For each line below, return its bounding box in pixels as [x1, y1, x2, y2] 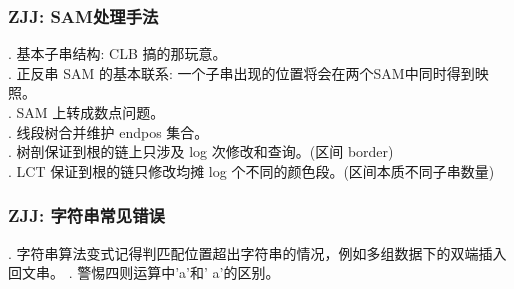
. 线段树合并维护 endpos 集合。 [8, 121, 209, 142]
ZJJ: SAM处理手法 [8, 3, 159, 28]
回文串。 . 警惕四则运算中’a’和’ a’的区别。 [8, 262, 280, 283]
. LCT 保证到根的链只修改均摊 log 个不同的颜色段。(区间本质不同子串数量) [8, 160, 495, 181]
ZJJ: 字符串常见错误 [8, 203, 165, 228]
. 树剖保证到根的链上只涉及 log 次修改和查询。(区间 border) [8, 141, 394, 162]
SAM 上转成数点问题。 [16, 102, 165, 122]
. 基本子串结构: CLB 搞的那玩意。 [8, 43, 227, 64]
